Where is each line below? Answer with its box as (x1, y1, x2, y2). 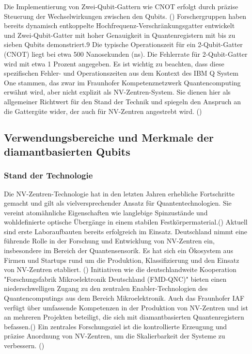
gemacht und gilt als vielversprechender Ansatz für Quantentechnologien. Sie (4, 198, 232, 208)
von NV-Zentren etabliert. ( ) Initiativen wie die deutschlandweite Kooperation (4, 264, 236, 274)
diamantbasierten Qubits (4, 144, 130, 159)
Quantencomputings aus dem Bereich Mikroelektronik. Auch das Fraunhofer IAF (4, 293, 245, 303)
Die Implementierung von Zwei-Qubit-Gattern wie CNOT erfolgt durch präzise (4, 1, 238, 11)
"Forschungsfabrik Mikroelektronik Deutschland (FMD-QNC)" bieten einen (4, 274, 227, 284)
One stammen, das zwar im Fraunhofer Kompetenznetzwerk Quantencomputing (4, 77, 241, 87)
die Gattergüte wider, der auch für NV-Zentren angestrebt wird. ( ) (4, 106, 202, 116)
